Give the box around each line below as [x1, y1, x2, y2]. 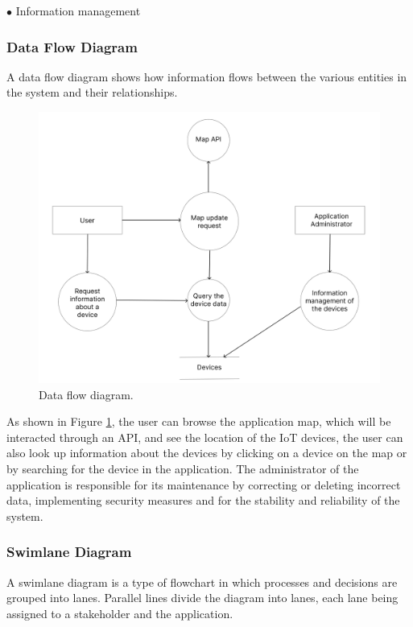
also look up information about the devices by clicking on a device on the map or [6, 444, 407, 461]
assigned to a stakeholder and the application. [6, 604, 233, 621]
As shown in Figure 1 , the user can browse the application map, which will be [6, 413, 391, 430]
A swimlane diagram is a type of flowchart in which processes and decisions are [6, 573, 398, 590]
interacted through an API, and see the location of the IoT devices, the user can [6, 428, 403, 445]
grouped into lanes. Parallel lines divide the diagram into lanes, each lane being [6, 589, 399, 606]
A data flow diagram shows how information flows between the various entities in [6, 68, 407, 85]
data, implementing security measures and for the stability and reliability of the [6, 492, 400, 509]
